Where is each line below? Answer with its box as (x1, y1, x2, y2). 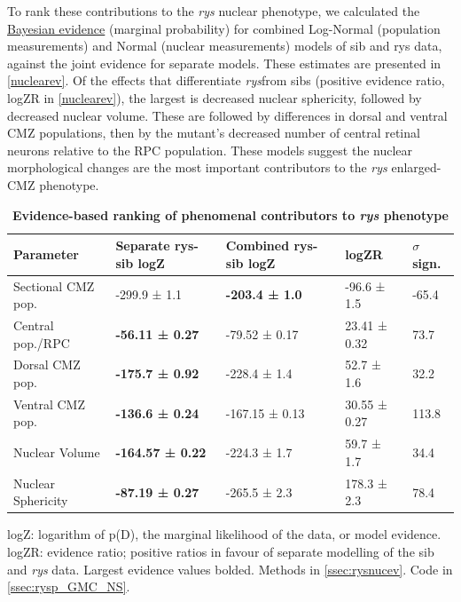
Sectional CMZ (13, 276, 95, 295)
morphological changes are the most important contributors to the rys (7, 158, 387, 177)
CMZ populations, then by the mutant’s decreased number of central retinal (7, 123, 420, 142)
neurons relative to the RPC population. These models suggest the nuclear (7, 140, 413, 159)
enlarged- (391, 158, 441, 177)
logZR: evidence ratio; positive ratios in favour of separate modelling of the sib (7, 543, 434, 561)
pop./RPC (13, 333, 70, 352)
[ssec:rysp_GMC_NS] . (7, 577, 130, 596)
